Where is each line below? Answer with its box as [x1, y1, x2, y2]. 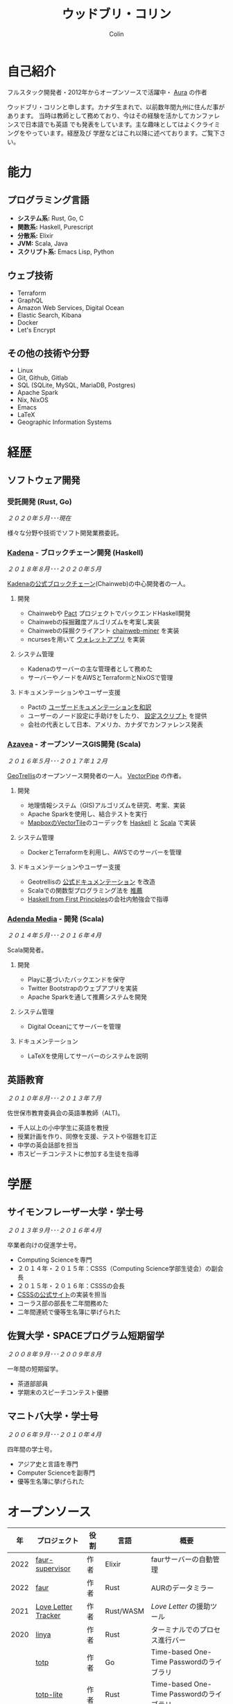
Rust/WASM [105, 1607, 144, 1616]
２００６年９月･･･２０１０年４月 [7, 1430, 102, 1438]
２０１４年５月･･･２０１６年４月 [7, 931, 102, 939]
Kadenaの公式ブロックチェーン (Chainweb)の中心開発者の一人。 [7, 580, 189, 588]
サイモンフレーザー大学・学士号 [7, 1206, 144, 1218]
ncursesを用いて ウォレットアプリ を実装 [27, 635, 146, 644]
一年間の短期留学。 [7, 1364, 62, 1373]
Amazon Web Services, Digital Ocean [17, 303, 125, 311]
